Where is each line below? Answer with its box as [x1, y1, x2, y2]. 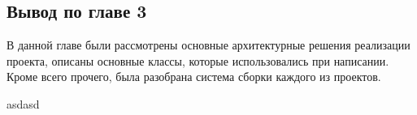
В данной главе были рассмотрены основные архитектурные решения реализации [7, 36, 410, 53]
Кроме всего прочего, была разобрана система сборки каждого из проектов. [7, 68, 381, 85]
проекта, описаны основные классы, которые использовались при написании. [7, 52, 389, 69]
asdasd [7, 95, 40, 112]
